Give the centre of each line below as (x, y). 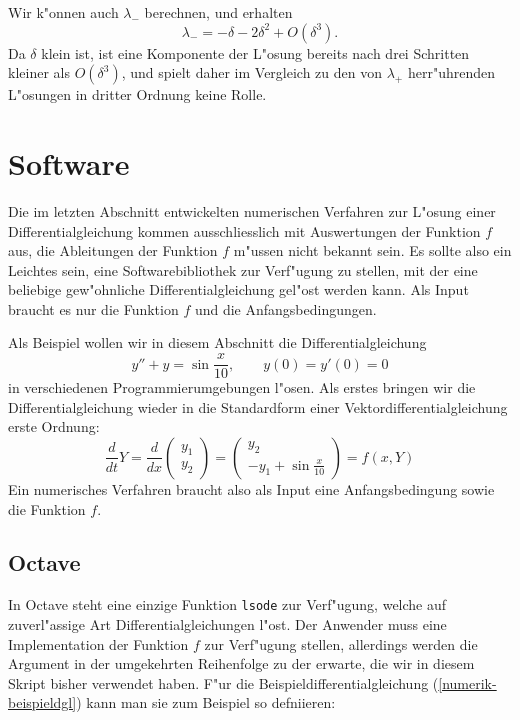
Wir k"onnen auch (63, 12)
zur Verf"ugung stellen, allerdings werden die (341, 643)
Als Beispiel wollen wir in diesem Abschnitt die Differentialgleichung (217, 342)
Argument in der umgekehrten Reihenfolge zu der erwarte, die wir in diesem (241, 663)
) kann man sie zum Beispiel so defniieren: (206, 702)
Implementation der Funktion (98, 643)
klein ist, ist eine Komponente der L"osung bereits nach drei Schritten (255, 52)
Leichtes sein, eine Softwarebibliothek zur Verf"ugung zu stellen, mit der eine (243, 269)
